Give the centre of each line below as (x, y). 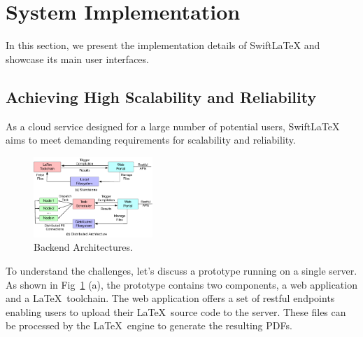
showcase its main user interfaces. (77, 59)
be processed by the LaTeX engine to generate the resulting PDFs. (149, 325)
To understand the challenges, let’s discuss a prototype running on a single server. (181, 271)
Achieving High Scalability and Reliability (161, 96)
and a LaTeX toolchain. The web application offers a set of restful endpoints (170, 298)
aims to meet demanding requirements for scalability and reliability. (151, 140)
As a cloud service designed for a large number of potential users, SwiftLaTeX (173, 126)
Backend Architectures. (83, 247)
